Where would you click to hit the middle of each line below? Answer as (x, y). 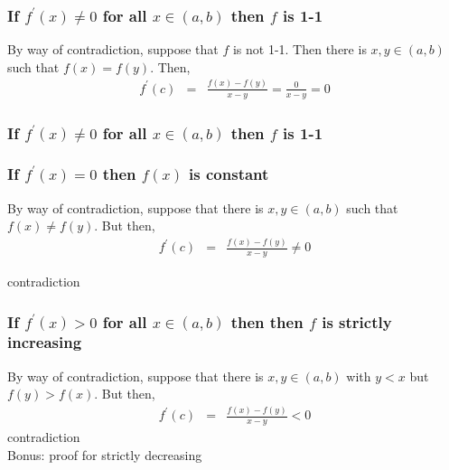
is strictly (357, 321)
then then (267, 321)
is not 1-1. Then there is (299, 49)
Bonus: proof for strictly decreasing (105, 454)
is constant (229, 174)
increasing (45, 342)
